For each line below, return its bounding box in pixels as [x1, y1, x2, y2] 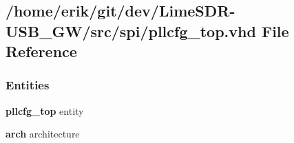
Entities [6, 76, 50, 93]
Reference [6, 41, 77, 62]
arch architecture [6, 126, 80, 141]
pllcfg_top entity [6, 103, 84, 118]
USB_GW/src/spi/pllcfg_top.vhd [6, 20, 256, 41]
